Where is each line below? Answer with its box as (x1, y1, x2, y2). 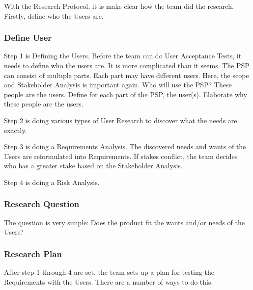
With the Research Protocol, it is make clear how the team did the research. (4, 1, 234, 11)
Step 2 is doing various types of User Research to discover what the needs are (4, 115, 237, 125)
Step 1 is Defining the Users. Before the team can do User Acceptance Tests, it (4, 51, 242, 61)
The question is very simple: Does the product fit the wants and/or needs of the (4, 217, 245, 227)
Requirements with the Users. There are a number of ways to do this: (4, 276, 213, 287)
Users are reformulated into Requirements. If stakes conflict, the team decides (4, 151, 238, 161)
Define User (4, 31, 52, 44)
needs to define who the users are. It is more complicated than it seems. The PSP (4, 60, 250, 70)
